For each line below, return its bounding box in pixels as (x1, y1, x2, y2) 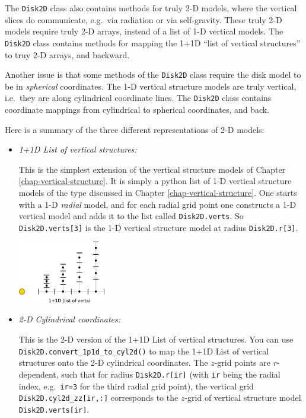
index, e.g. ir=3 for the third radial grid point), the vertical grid (18, 379, 254, 392)
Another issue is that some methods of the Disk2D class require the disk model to (5, 68, 301, 81)
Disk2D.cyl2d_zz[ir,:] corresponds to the (18, 391, 179, 404)
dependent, (18, 368, 59, 380)
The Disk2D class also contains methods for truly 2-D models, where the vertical (5, 2, 297, 14)
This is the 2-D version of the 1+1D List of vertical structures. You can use (18, 333, 294, 346)
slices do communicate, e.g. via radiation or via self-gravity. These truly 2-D (5, 13, 282, 26)
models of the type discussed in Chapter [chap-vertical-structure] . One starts (18, 186, 297, 198)
